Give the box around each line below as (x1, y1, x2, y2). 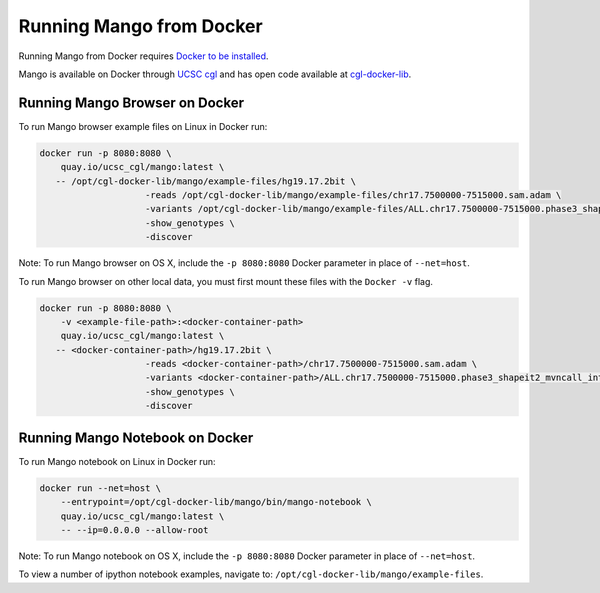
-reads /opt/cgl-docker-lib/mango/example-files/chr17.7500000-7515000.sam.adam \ (145, 190, 562, 200)
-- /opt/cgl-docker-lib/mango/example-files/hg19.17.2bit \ (55, 175, 357, 187)
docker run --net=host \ (39, 482, 162, 494)
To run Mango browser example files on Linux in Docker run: (18, 120, 268, 132)
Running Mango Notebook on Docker (18, 429, 254, 446)
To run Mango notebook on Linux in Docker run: (18, 455, 216, 467)
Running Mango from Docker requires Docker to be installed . (18, 50, 269, 62)
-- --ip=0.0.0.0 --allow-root (60, 524, 209, 535)
